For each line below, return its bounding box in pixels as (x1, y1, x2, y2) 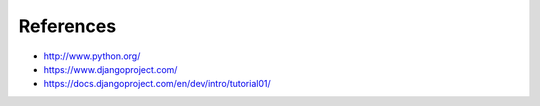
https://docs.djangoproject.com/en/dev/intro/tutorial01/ (43, 78, 271, 90)
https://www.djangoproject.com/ (43, 63, 178, 75)
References (18, 15, 117, 37)
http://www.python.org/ (43, 50, 141, 62)
